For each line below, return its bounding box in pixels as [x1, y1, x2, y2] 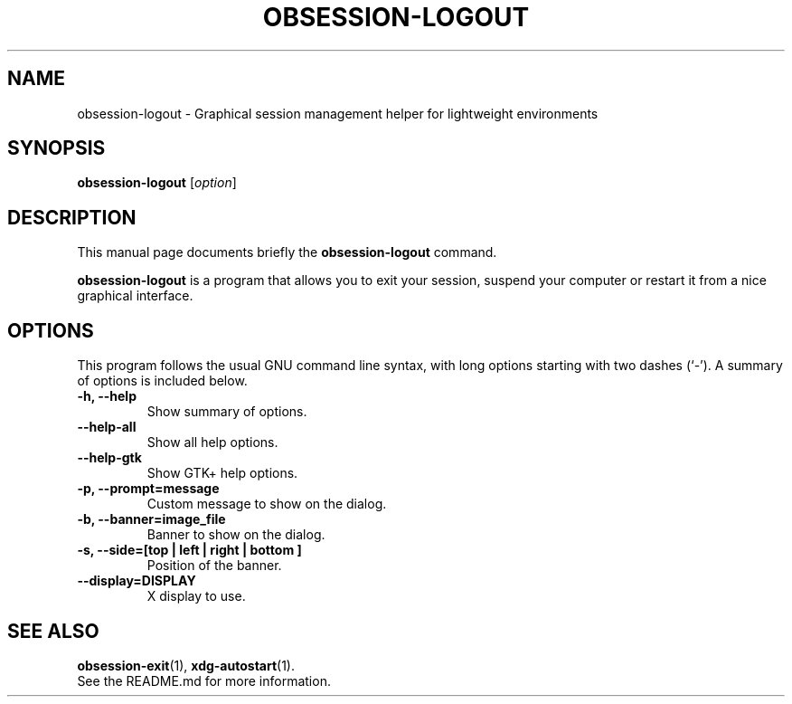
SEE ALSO [7, 619, 99, 642]
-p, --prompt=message [77, 480, 220, 497]
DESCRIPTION [7, 205, 137, 229]
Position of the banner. [146, 557, 282, 574]
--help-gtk [77, 450, 142, 466]
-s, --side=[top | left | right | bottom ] [77, 542, 302, 558]
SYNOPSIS [7, 137, 106, 160]
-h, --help [77, 388, 137, 404]
